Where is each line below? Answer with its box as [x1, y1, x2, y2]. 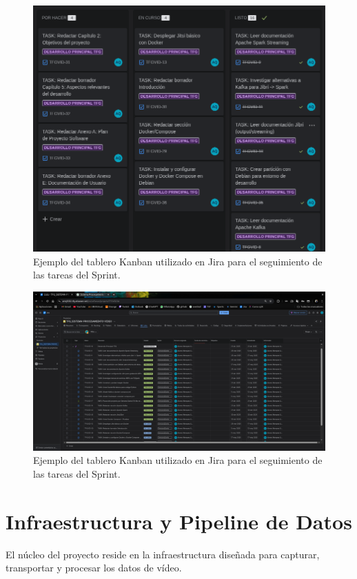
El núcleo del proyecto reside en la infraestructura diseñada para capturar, [6, 547, 320, 561]
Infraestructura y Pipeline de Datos [6, 507, 352, 535]
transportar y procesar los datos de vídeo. [6, 560, 182, 575]
